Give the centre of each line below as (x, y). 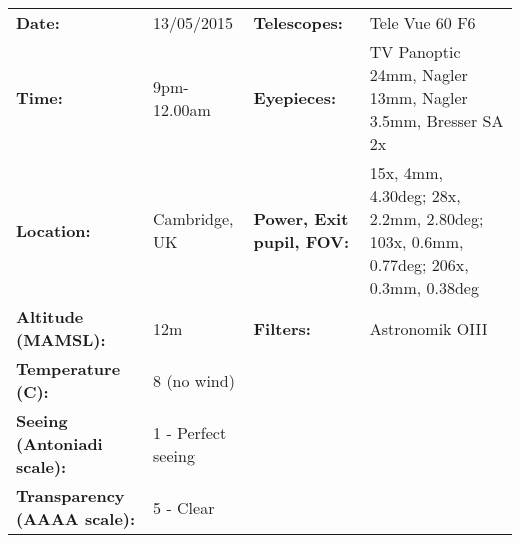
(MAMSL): (61, 339)
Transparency (70, 495)
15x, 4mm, (406, 172)
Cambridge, (193, 218)
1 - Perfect (190, 432)
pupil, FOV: (301, 241)
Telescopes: (298, 22)
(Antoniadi (59, 443)
